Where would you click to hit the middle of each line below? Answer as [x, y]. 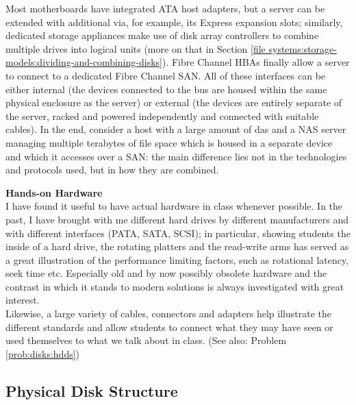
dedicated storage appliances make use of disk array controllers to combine [162, 35]
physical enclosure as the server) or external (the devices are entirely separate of [174, 102]
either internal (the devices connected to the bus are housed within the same [166, 89]
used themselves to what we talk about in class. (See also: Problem [146, 340]
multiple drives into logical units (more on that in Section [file [136, 48]
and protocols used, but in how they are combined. [112, 170]
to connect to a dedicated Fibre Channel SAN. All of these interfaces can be [166, 75]
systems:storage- [303, 48]
